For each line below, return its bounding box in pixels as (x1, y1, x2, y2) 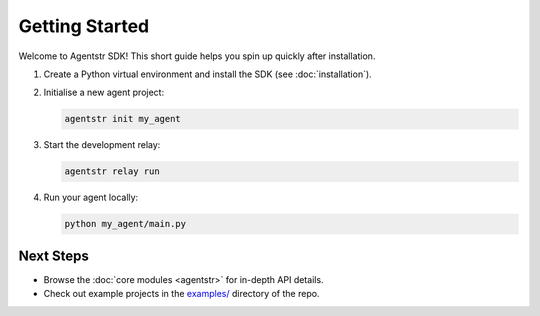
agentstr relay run (64, 166, 160, 177)
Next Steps (18, 247, 89, 264)
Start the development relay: (43, 139, 161, 151)
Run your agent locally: (43, 191, 139, 204)
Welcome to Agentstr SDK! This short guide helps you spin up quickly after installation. (18, 50, 376, 62)
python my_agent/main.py (64, 218, 187, 230)
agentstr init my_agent (64, 113, 182, 125)
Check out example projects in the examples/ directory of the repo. (43, 288, 320, 300)
